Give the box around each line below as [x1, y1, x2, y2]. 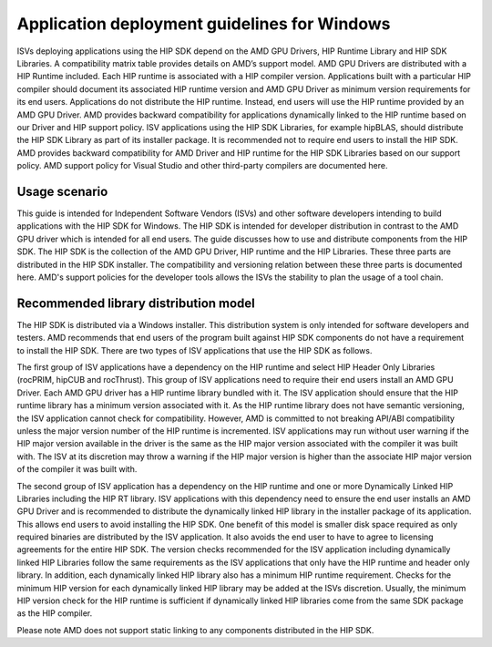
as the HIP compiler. [16, 608, 93, 619]
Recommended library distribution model [16, 295, 255, 311]
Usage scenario [16, 183, 108, 200]
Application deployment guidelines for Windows [16, 14, 391, 34]
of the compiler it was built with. [16, 464, 138, 475]
